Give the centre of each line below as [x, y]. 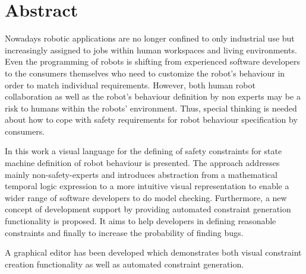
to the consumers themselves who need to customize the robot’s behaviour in [145, 73]
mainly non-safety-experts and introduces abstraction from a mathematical [141, 174]
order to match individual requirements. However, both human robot [130, 85]
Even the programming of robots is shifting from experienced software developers [153, 61]
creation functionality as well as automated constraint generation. [124, 264]
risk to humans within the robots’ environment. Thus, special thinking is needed [151, 108]
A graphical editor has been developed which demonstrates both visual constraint [153, 252]
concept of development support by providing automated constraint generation [148, 209]
